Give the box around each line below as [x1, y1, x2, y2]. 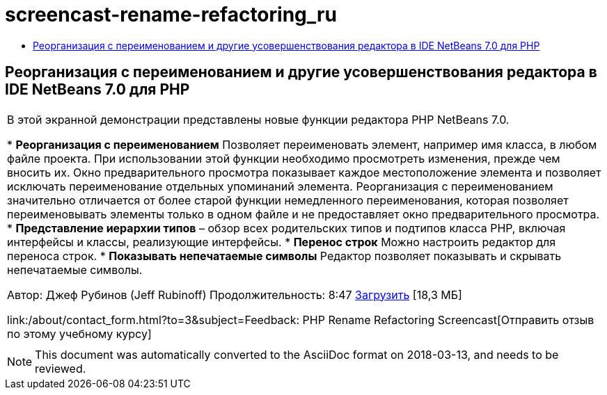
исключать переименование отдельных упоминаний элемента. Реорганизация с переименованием [7, 179, 553, 193]
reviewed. [35, 361, 86, 376]
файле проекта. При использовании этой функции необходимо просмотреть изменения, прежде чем [7, 151, 560, 166]
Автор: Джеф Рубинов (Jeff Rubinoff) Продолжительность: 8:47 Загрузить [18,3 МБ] [7, 287, 462, 302]
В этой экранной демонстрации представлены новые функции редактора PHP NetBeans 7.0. [7, 112, 510, 127]
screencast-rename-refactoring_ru [5, 3, 337, 26]
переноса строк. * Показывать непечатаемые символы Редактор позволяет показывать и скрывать [7, 248, 562, 263]
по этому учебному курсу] [7, 326, 152, 341]
